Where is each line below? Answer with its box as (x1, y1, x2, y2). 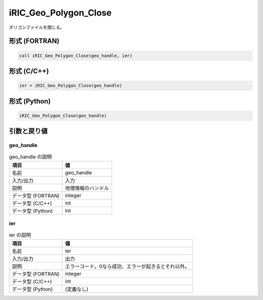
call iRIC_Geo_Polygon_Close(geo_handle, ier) (19, 53, 132, 58)
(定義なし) (65, 285, 89, 292)
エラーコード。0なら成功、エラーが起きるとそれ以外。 (65, 263, 190, 270)
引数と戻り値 (9, 127, 48, 135)
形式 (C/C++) (9, 67, 49, 75)
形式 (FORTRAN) (9, 37, 59, 45)
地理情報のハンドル (65, 185, 110, 191)
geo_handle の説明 (9, 153, 52, 160)
